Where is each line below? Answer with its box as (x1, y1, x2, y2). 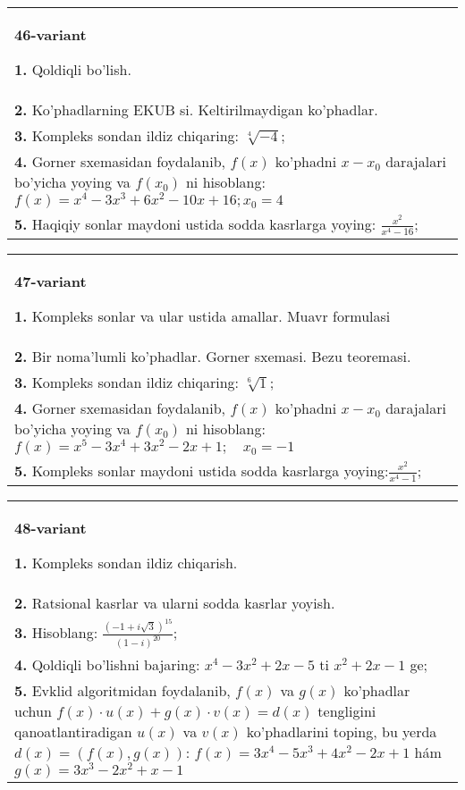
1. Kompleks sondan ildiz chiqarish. (14, 551, 238, 573)
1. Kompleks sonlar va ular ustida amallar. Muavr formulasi (14, 305, 391, 326)
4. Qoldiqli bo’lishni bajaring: (14, 654, 200, 676)
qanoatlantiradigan (14, 721, 132, 743)
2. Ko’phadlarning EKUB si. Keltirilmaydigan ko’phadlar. (14, 99, 378, 120)
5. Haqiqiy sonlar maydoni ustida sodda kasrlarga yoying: (14, 213, 376, 234)
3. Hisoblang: (14, 622, 98, 643)
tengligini (317, 701, 376, 722)
